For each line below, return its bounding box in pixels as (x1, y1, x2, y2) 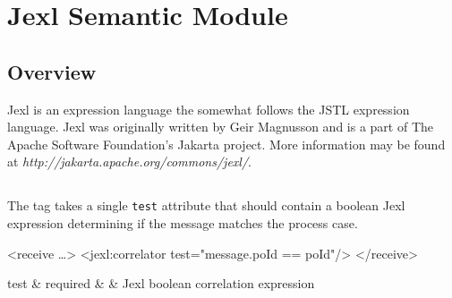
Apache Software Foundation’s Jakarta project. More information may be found (7, 134, 446, 153)
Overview (7, 57, 97, 85)
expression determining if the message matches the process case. (7, 214, 358, 232)
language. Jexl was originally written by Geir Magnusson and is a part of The (7, 117, 433, 136)
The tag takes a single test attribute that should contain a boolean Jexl (7, 196, 405, 215)
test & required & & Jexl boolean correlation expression (7, 274, 315, 293)
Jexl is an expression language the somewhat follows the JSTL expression (7, 99, 410, 118)
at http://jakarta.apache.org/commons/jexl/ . (7, 152, 252, 171)
